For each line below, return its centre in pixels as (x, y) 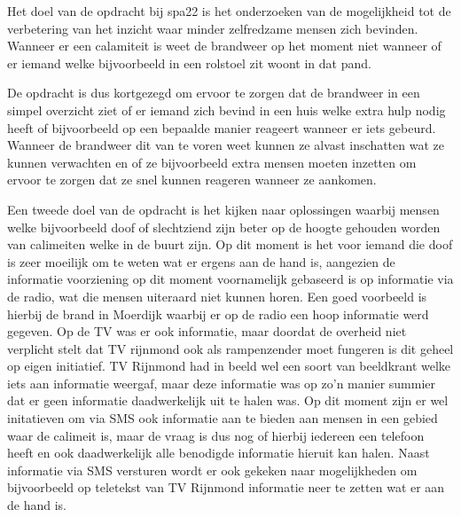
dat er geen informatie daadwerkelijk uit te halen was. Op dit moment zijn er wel (228, 400)
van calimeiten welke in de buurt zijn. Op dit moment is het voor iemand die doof (230, 244)
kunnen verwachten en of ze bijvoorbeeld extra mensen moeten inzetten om (212, 162)
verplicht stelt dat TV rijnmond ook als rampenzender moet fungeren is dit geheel (230, 348)
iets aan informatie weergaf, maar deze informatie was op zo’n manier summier (222, 383)
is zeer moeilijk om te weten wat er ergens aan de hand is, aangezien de (201, 261)
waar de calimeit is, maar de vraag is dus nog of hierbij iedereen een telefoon (216, 435)
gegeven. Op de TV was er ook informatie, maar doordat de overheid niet (207, 331)
